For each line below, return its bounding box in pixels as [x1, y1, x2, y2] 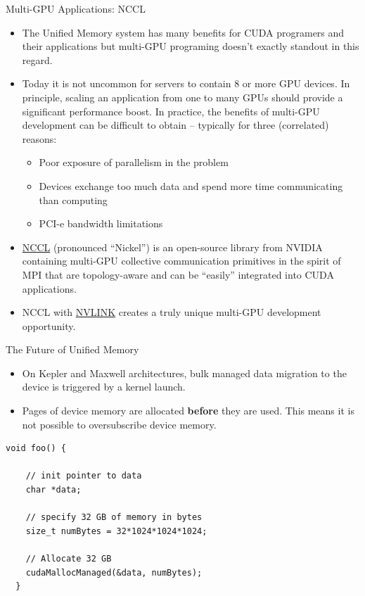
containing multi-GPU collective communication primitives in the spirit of [22, 253, 341, 268]
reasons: [22, 131, 57, 146]
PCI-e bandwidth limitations [39, 216, 163, 231]
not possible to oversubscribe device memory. [22, 417, 217, 431]
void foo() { [6, 443, 66, 454]
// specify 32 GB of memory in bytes [25, 512, 203, 523]
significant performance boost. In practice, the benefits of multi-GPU [22, 103, 320, 118]
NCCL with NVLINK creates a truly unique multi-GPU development [22, 305, 321, 319]
